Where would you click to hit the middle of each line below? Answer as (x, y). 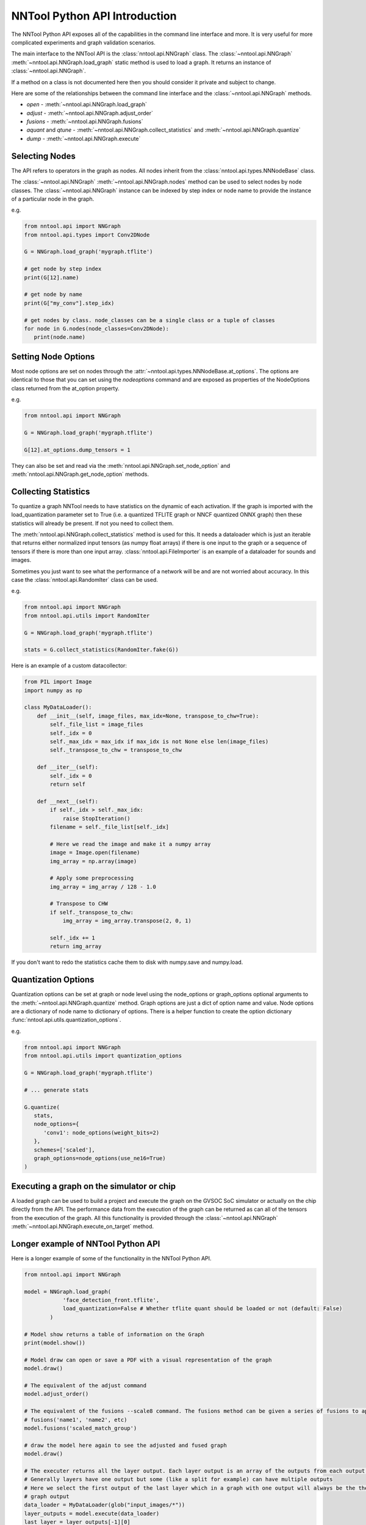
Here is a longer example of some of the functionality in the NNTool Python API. (111, 1258)
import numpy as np (53, 690)
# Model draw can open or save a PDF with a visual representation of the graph (148, 1360)
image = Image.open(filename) (95, 853)
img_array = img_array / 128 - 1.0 (103, 887)
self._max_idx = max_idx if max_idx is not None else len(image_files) (159, 742)
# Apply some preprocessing (92, 878)
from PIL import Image (58, 682)
